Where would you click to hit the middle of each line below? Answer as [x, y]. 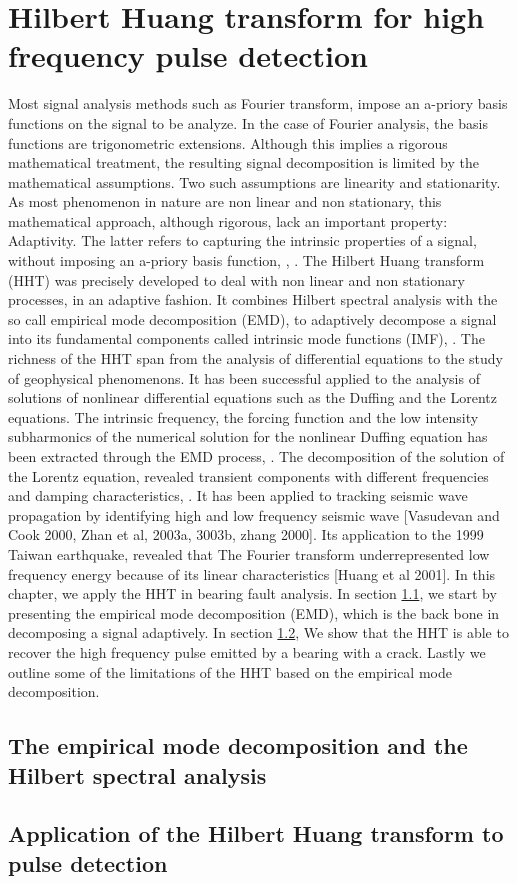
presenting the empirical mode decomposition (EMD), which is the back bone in [254, 612]
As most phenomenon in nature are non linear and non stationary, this [225, 201]
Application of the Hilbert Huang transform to [256, 833]
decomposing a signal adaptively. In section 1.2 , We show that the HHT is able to [258, 632]
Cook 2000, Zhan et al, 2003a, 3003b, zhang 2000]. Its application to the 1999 [246, 534]
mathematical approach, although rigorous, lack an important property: [228, 220]
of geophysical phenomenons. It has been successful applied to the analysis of [244, 377]
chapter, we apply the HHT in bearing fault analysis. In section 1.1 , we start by [252, 593]
